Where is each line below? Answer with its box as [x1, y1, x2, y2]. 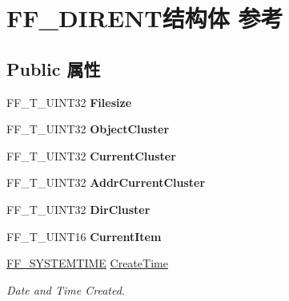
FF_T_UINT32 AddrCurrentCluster [6, 174, 206, 191]
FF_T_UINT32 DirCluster [6, 200, 151, 217]
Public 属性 [6, 56, 101, 81]
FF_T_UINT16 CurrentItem [6, 228, 162, 244]
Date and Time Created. [6, 281, 126, 298]
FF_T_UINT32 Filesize [6, 93, 132, 110]
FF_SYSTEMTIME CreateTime [6, 255, 168, 271]
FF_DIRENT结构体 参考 [6, 2, 283, 34]
